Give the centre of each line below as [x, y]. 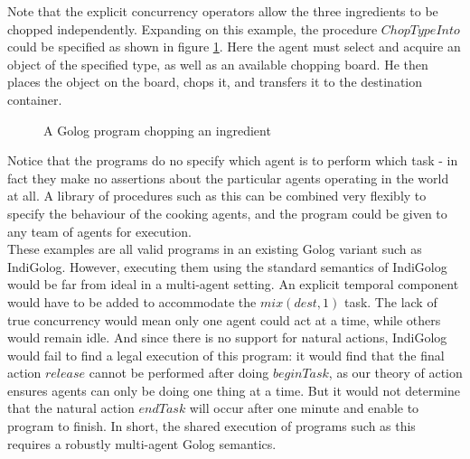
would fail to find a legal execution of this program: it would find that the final [226, 355]
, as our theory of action [395, 373]
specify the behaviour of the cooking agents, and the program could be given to [227, 213]
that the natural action [71, 408]
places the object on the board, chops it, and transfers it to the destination [215, 82]
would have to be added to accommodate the [132, 301]
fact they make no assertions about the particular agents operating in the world [228, 178]
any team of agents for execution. [99, 231]
